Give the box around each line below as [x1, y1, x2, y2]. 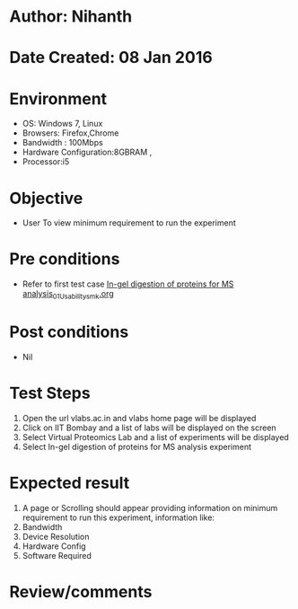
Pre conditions [9, 249, 120, 269]
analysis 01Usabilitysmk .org [22, 288, 114, 301]
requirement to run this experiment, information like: [22, 512, 215, 523]
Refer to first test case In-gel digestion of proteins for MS [22, 278, 234, 289]
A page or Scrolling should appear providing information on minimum [22, 502, 278, 513]
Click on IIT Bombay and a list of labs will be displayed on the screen [22, 422, 276, 433]
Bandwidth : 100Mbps [22, 137, 103, 148]
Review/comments [9, 581, 153, 602]
